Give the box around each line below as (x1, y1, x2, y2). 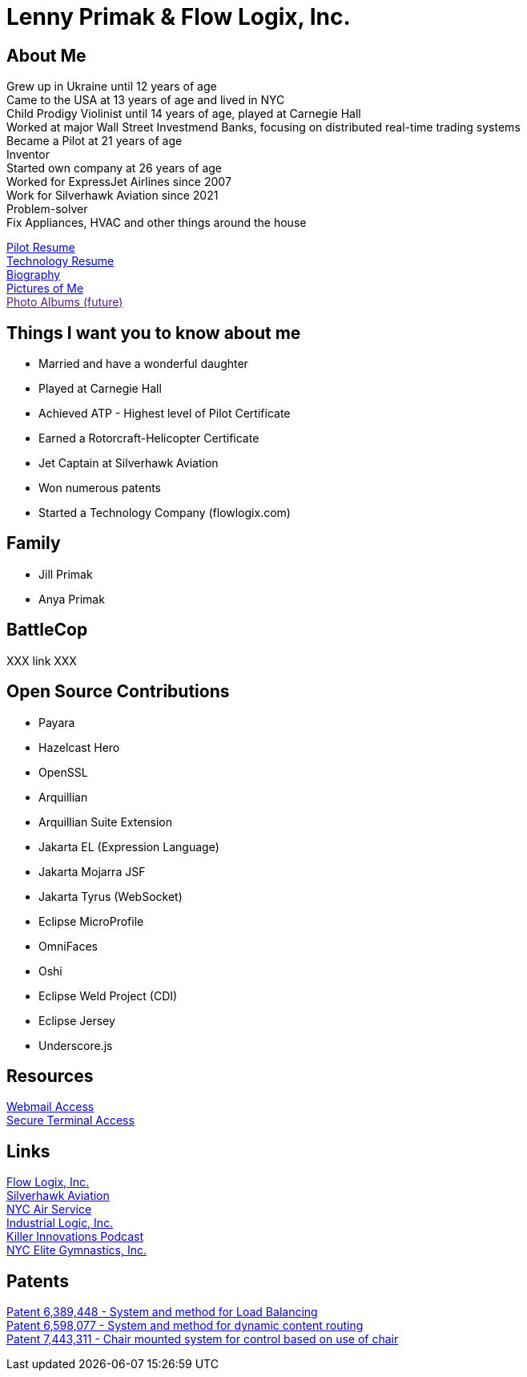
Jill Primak (38, 567, 93, 581)
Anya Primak (38, 592, 105, 606)
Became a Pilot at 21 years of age (6, 134, 183, 148)
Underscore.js (38, 1038, 113, 1052)
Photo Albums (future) (6, 295, 123, 309)
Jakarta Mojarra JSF (38, 864, 146, 878)
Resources (6, 1065, 94, 1086)
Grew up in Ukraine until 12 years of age (6, 79, 217, 94)
